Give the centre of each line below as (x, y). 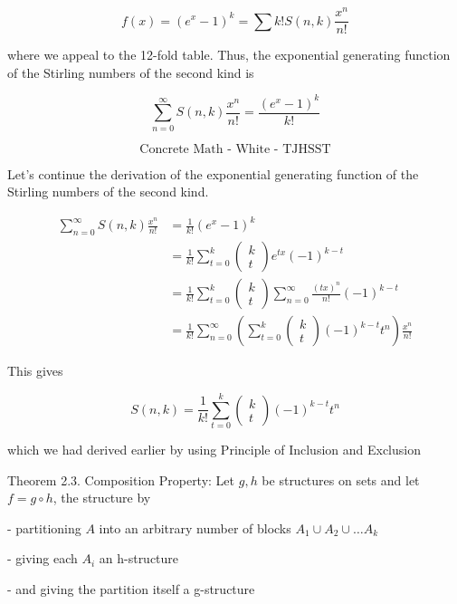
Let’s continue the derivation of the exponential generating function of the (213, 173)
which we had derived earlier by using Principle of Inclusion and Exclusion (214, 449)
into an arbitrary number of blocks (195, 527)
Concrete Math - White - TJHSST (235, 149)
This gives (35, 371)
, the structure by (102, 498)
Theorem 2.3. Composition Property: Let (121, 479)
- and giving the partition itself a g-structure (131, 588)
